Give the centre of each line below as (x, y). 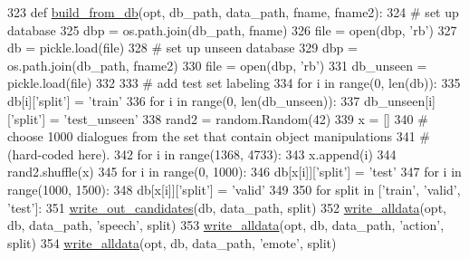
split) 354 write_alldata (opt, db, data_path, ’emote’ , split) (172, 242)
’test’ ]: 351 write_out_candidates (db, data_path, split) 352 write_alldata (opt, (227, 207)
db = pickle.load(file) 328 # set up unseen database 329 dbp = (182, 48)
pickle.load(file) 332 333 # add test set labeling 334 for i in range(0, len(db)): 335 (234, 83)
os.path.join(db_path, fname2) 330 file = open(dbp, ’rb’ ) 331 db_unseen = (217, 65)
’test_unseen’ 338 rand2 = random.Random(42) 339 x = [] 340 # (246, 118)
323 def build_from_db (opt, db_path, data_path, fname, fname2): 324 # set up (233, 12)
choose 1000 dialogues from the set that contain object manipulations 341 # (219, 136)
